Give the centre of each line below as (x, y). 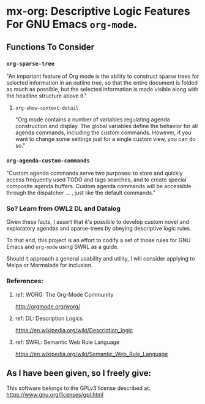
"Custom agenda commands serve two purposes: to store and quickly (95, 173)
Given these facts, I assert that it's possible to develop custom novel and (98, 222)
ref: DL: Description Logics (49, 318)
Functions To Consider (50, 47)
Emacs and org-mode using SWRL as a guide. (63, 247)
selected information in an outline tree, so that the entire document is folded (102, 82)
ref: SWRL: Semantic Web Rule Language (67, 342)
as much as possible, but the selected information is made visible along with (102, 89)
